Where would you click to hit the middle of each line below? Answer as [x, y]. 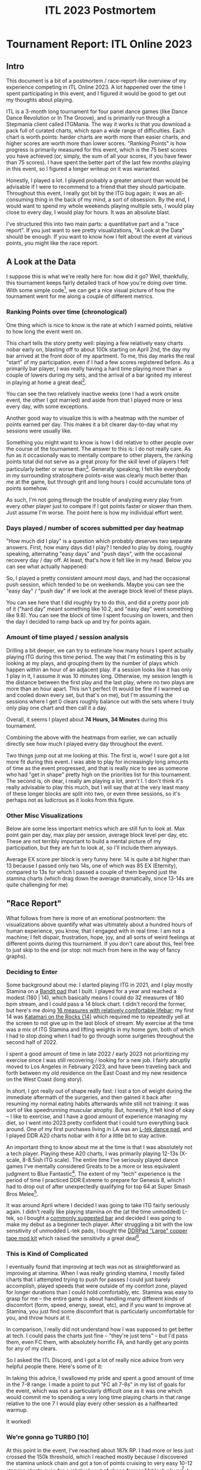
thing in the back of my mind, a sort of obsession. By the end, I [112, 199]
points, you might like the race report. [52, 243]
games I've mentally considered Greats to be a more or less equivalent [93, 1167]
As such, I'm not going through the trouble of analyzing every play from [94, 500]
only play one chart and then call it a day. [57, 708]
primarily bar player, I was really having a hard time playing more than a [94, 368]
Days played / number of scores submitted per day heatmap [95, 528]
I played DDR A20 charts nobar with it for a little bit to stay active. [87, 1136]
